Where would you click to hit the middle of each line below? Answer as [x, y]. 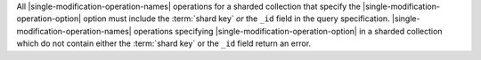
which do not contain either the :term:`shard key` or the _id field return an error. [164, 43]
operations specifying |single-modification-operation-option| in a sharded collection [288, 31]
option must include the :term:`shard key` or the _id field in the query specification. [237, 19]
